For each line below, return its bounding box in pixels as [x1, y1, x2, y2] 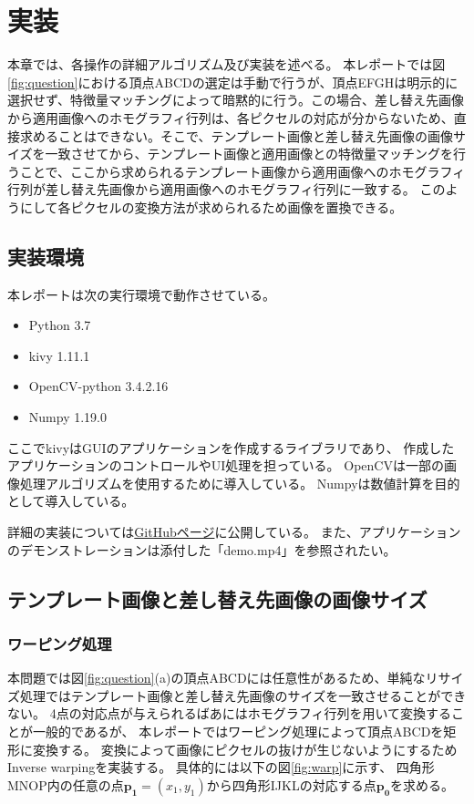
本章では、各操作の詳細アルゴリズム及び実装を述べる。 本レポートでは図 [7, 55, 446, 74]
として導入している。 [7, 491, 135, 510]
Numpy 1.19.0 [28, 407, 107, 427]
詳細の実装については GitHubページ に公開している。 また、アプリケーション [7, 522, 461, 541]
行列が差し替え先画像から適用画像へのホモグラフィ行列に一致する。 [7, 180, 416, 199]
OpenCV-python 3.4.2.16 [28, 376, 169, 396]
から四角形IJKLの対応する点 [206, 775, 376, 794]
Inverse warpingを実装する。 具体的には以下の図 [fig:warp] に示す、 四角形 [7, 758, 435, 777]
